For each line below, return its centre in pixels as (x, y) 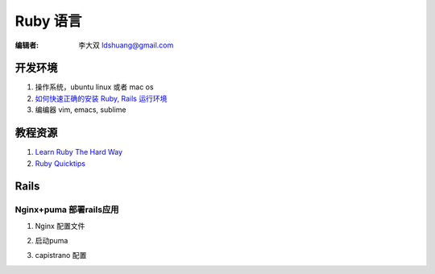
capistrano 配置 (61, 255)
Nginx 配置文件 (60, 226)
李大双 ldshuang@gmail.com (126, 45)
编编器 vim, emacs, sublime (81, 110)
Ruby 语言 (48, 21)
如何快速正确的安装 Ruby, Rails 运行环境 (101, 98)
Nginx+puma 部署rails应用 (67, 210)
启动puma (52, 241)
